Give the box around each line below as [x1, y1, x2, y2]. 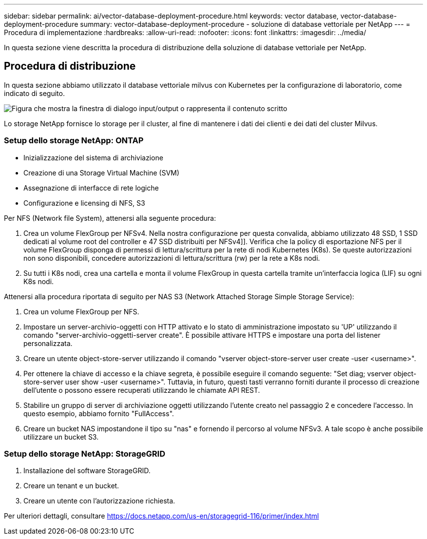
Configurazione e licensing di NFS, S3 [23, 198, 145, 207]
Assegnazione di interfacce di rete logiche [23, 183, 159, 192]
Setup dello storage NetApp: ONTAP [4, 135, 144, 146]
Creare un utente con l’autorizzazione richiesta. [23, 497, 175, 505]
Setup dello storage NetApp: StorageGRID [4, 448, 165, 459]
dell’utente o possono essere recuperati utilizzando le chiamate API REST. [23, 385, 260, 394]
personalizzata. [23, 339, 73, 347]
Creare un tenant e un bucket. [23, 481, 119, 490]
